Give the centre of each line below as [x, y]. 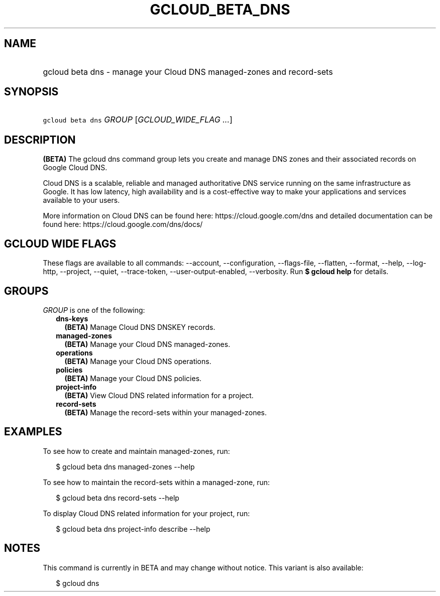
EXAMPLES [33, 432]
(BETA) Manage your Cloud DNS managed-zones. [147, 344]
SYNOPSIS [31, 92]
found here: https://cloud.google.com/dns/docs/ [123, 224]
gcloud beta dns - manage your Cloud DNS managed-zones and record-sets [188, 72]
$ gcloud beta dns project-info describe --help [133, 529]
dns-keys [72, 318]
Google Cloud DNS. [75, 168]
